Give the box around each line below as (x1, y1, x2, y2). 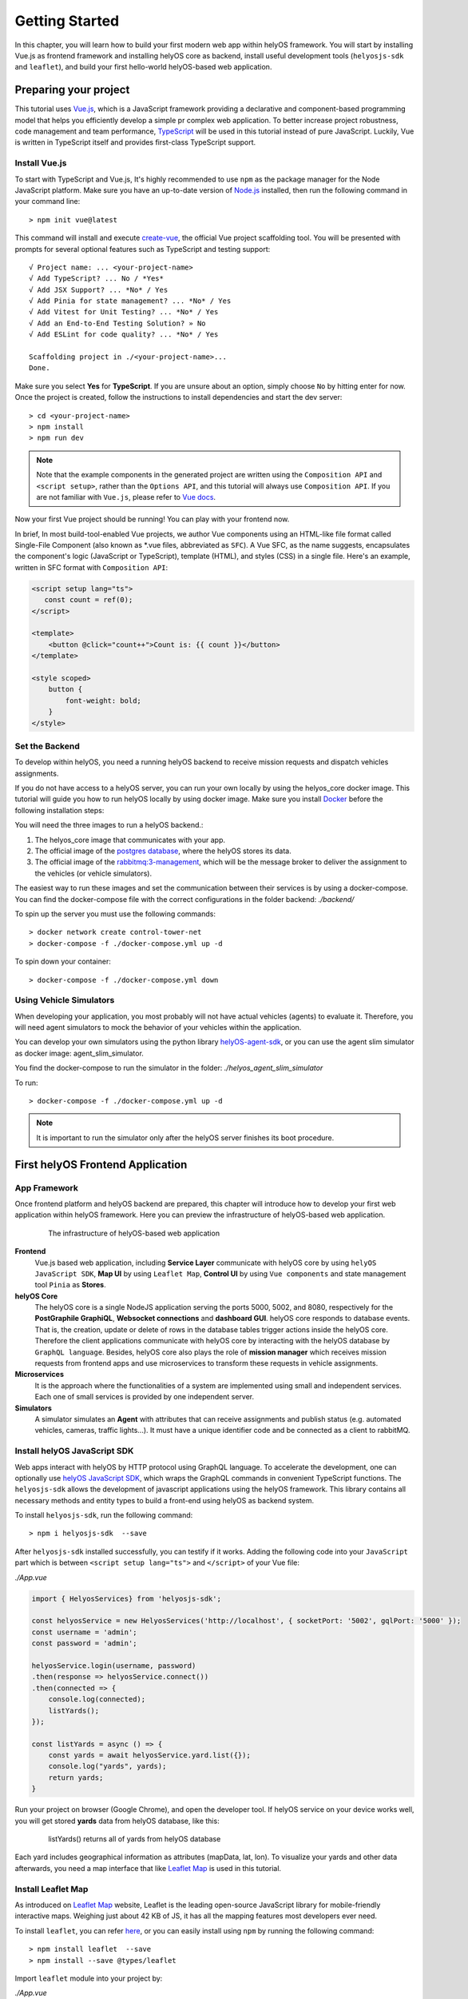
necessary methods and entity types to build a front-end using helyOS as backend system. (14, 1495, 315, 1505)
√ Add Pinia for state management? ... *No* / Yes (29, 297, 232, 305)
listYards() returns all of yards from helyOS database (48, 1834, 221, 1844)
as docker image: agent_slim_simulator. (14, 1048, 144, 1058)
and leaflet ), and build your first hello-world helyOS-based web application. (14, 62, 272, 72)
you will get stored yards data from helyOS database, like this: (14, 1816, 220, 1825)
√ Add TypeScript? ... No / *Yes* (29, 274, 164, 283)
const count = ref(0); (44, 596, 133, 604)
